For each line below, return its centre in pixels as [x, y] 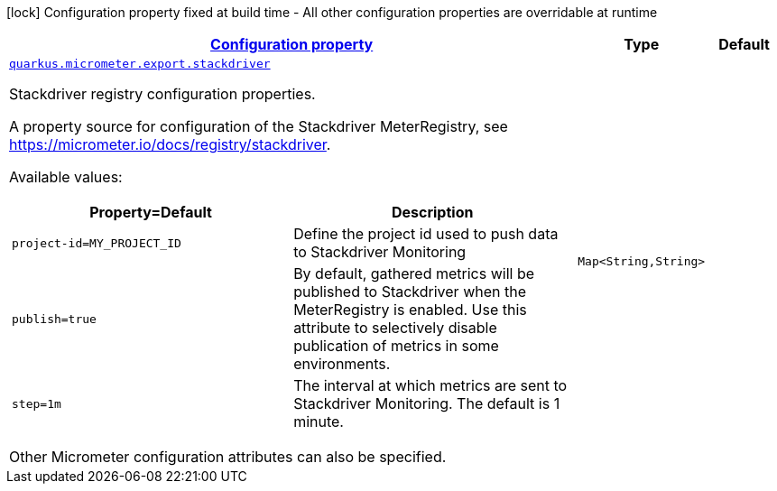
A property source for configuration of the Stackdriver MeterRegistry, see [259, 126]
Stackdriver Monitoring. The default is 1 [427, 403]
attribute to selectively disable [395, 328]
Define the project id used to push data [426, 234]
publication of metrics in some [396, 346]
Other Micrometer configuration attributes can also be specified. [228, 457]
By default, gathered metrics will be [414, 273]
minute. [319, 422]
